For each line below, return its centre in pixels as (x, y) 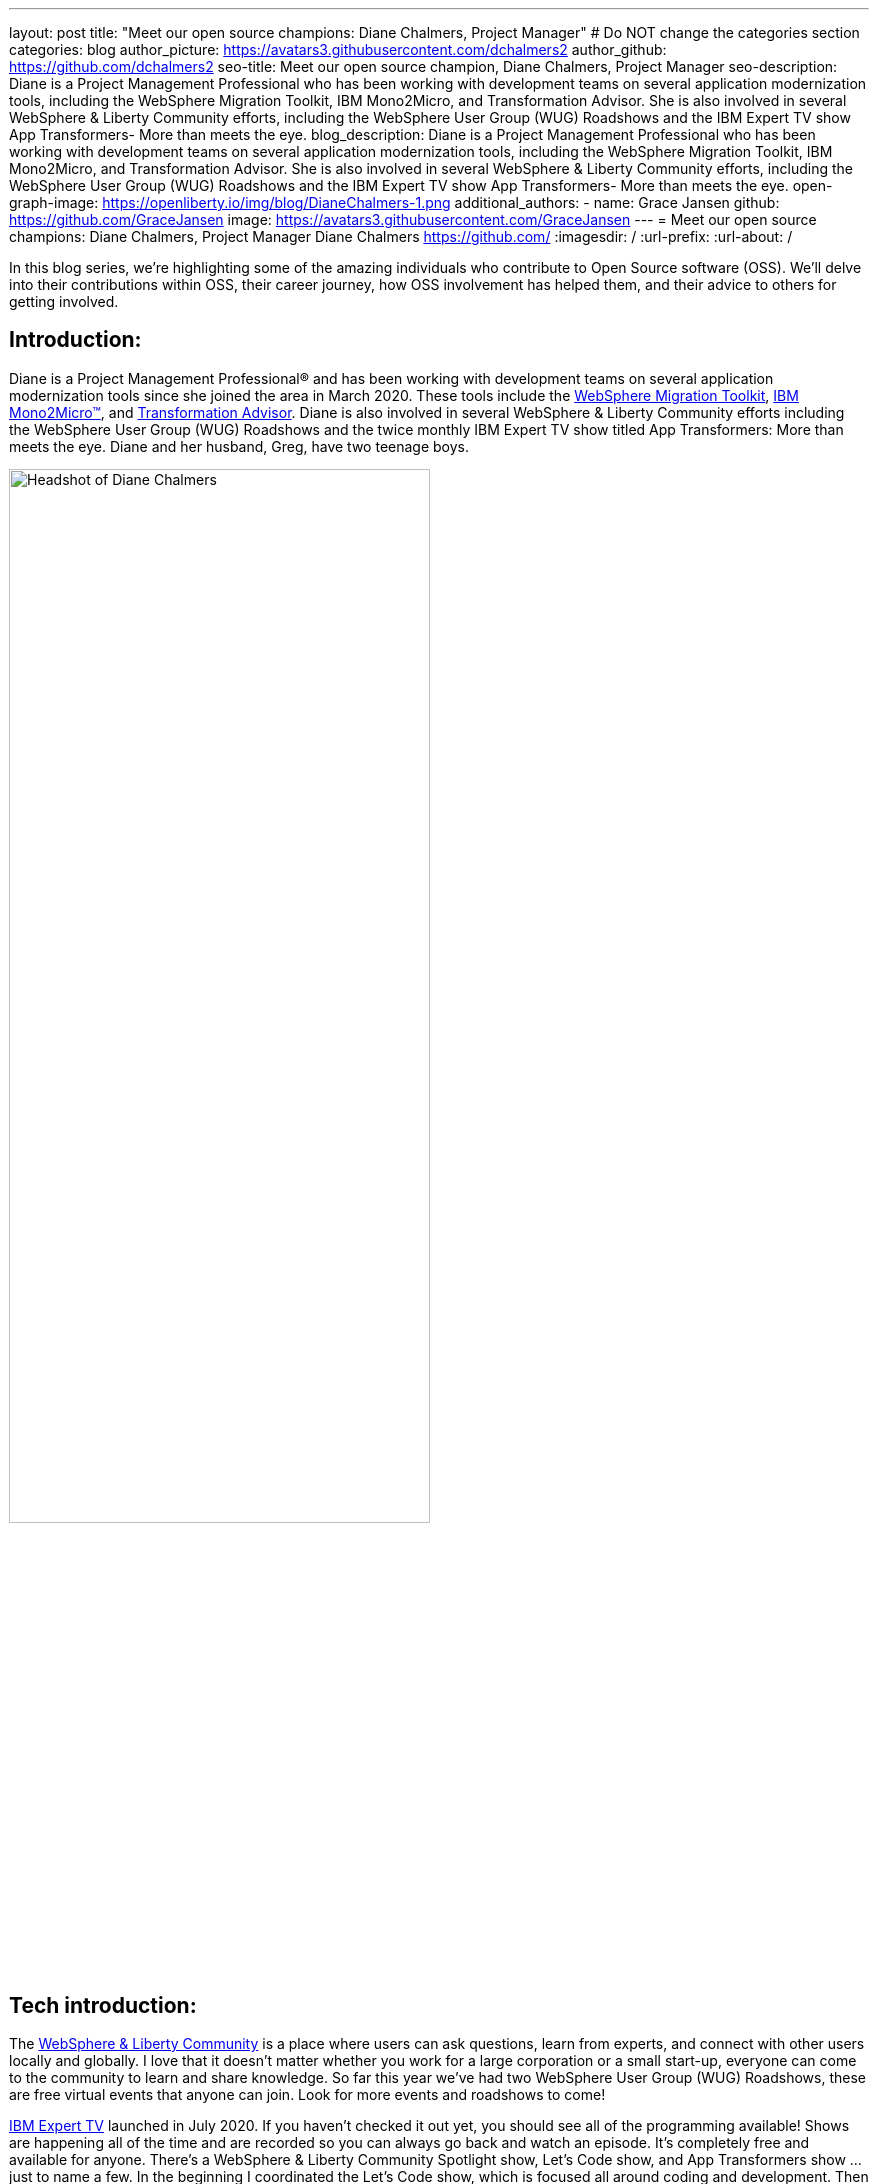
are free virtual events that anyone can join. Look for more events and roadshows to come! (307, 2095)
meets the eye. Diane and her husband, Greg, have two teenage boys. (239, 446)
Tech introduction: (103, 2005)
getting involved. (64, 301)
